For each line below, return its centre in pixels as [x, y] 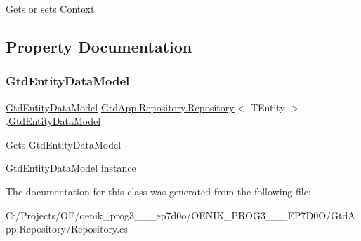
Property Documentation [99, 46]
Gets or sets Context [50, 8]
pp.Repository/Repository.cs [67, 229]
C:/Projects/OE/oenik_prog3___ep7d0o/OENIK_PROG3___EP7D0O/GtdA [180, 215]
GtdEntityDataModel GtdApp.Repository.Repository [120, 107]
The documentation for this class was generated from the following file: [158, 191]
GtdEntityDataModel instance [71, 168]
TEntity [268, 107]
